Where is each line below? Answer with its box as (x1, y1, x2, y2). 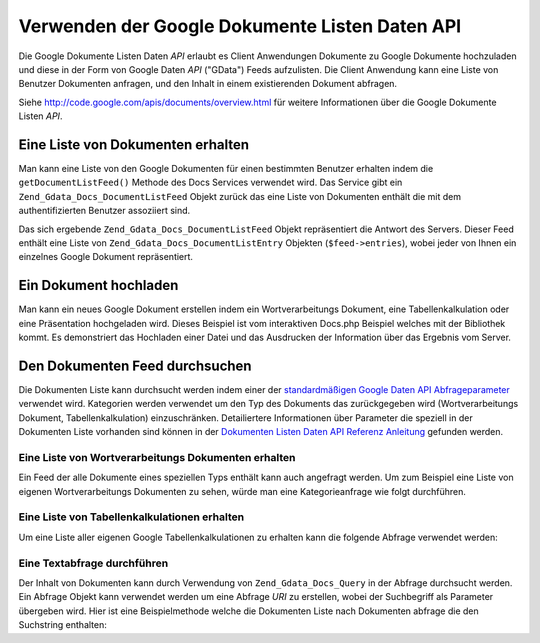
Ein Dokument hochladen (18, 277, 179, 294)
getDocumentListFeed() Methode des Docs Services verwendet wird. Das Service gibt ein (18, 176, 403, 189)
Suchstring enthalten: (18, 619, 107, 631)
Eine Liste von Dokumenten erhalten (18, 136, 250, 153)
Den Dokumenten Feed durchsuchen (18, 357, 252, 374)
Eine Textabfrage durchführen (18, 556, 169, 570)
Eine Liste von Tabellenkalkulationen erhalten (18, 510, 245, 524)
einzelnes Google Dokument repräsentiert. (18, 251, 194, 263)
